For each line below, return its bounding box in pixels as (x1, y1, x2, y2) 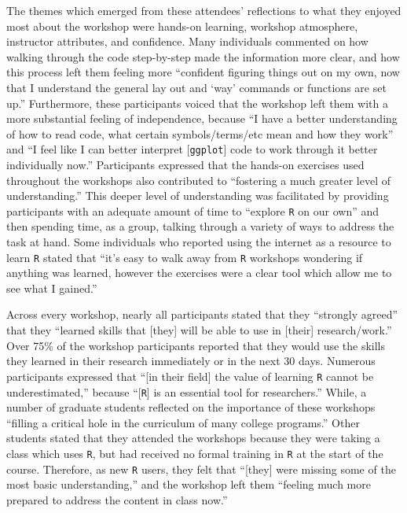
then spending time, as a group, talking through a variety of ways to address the (6, 218, 394, 234)
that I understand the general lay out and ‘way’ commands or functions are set (6, 79, 387, 95)
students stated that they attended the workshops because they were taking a (6, 430, 380, 446)
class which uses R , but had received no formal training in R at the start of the (6, 445, 383, 461)
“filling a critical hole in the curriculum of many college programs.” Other (6, 414, 360, 430)
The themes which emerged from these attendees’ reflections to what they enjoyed (6, 2, 401, 18)
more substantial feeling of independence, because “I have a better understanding (6, 110, 398, 127)
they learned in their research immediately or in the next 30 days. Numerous (6, 352, 376, 369)
